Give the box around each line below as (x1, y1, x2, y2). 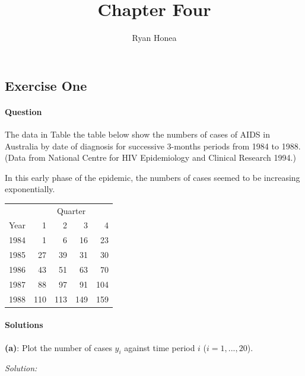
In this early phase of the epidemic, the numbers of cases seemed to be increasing (5, 171, 300, 183)
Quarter (56, 204, 86, 216)
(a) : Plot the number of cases (5, 341, 112, 353)
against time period (124, 341, 195, 353)
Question (5, 105, 42, 117)
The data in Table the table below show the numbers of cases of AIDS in (5, 128, 270, 140)
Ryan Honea (132, 31, 177, 44)
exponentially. (5, 183, 55, 195)
